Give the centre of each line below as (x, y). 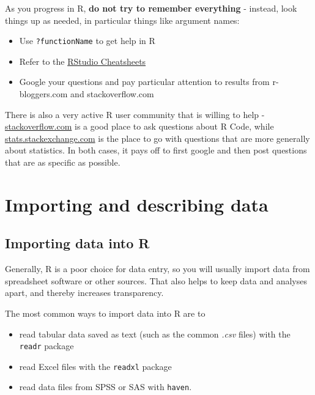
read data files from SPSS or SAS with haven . (106, 387)
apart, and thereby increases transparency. (84, 293)
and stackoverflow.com (112, 94)
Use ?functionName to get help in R (87, 41)
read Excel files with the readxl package (95, 366)
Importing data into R (77, 243)
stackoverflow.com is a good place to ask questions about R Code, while (139, 126)
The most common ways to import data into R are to (105, 313)
